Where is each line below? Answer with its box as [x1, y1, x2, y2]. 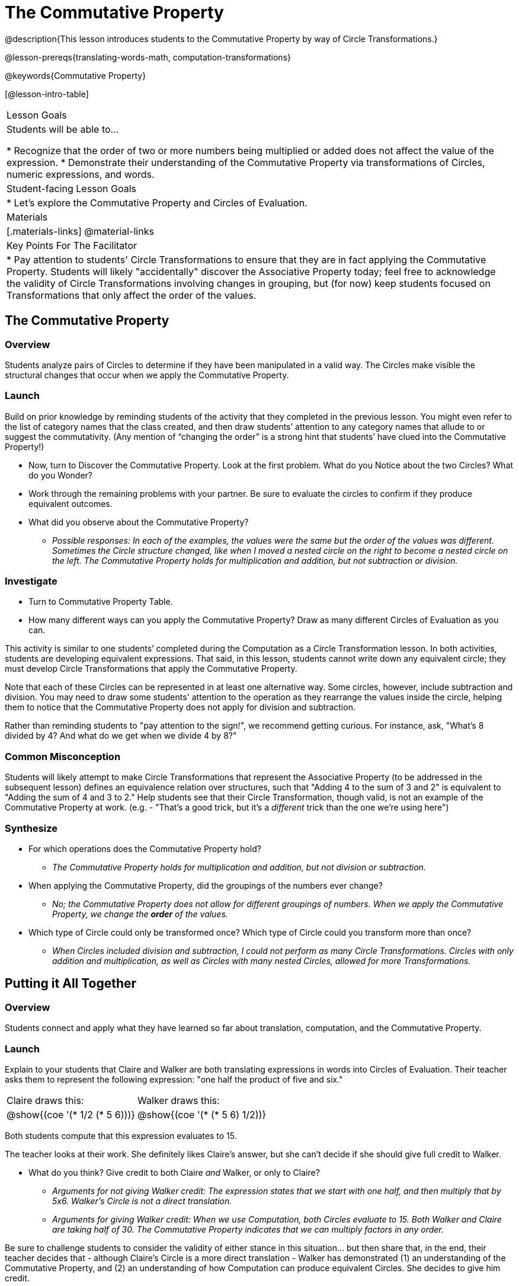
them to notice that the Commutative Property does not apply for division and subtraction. [5, 702, 355, 713]
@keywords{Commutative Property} [5, 70, 146, 81]
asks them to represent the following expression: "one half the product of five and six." [5, 1074, 343, 1084]
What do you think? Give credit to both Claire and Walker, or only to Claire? [28, 1167, 320, 1177]
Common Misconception [5, 750, 121, 762]
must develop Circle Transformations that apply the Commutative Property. [5, 663, 297, 674]
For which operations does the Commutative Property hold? [28, 843, 261, 854]
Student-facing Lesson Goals [7, 182, 137, 194]
